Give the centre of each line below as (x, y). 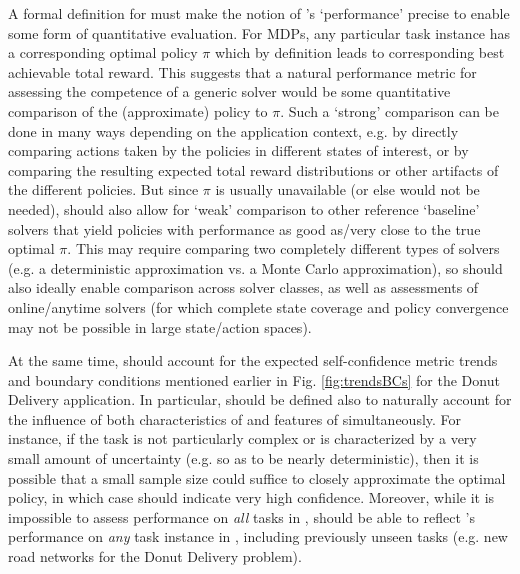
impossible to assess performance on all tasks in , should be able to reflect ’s (241, 516)
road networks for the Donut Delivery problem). (155, 556)
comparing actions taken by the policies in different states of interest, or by (238, 150)
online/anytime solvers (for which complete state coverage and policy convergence (258, 306)
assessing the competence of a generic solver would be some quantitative (229, 91)
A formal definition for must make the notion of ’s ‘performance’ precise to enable (259, 13)
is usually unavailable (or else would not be (347, 189)
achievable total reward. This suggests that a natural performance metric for (242, 71)
